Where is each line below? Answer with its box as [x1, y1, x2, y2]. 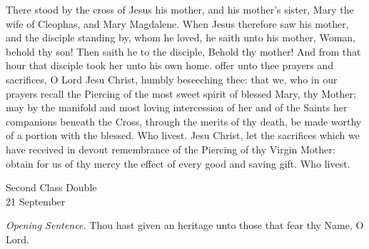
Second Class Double [6, 180, 97, 195]
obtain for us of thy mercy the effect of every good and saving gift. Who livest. [6, 156, 350, 171]
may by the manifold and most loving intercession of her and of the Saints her [6, 100, 348, 115]
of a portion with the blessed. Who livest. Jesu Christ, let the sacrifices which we [6, 128, 360, 143]
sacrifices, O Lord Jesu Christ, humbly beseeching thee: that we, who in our [6, 71, 338, 86]
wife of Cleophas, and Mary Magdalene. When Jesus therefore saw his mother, [6, 16, 349, 31]
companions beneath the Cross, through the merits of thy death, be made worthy [6, 113, 362, 128]
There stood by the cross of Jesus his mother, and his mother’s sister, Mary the [6, 2, 354, 16]
